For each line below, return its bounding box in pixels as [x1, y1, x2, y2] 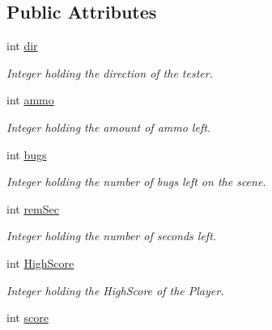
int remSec [6, 200, 59, 217]
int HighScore [6, 254, 74, 271]
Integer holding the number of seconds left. [6, 227, 217, 244]
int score [6, 309, 49, 326]
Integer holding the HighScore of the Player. [6, 281, 224, 298]
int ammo [6, 91, 54, 108]
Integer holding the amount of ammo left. [6, 118, 211, 135]
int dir [6, 37, 38, 54]
